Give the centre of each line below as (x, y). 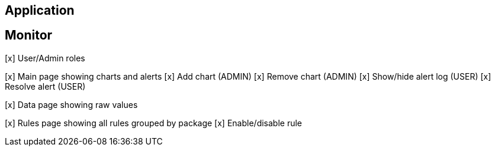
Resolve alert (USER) (45, 86)
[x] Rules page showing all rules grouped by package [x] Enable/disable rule (154, 123)
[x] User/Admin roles (45, 58)
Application (40, 10)
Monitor (29, 35)
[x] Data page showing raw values (71, 104)
